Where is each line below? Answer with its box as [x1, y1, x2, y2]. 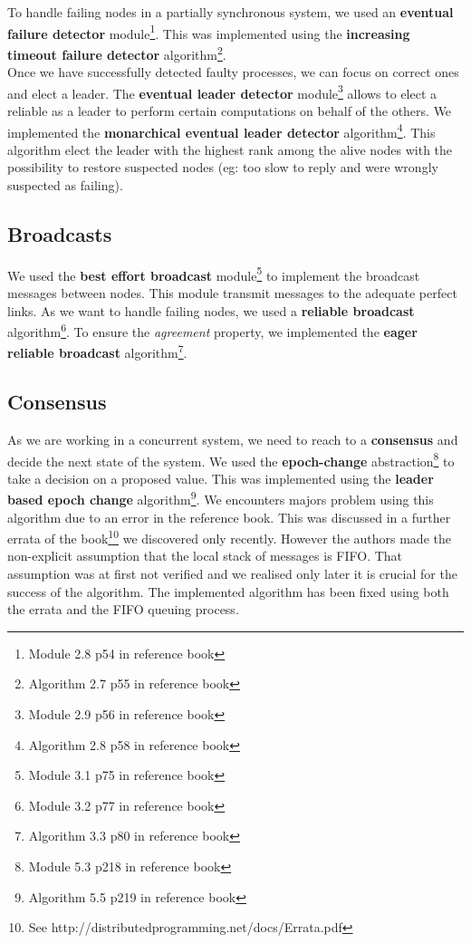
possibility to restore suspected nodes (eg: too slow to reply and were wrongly [7, 158, 438, 177]
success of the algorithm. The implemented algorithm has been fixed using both [7, 582, 449, 601]
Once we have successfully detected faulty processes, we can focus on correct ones [7, 63, 459, 82]
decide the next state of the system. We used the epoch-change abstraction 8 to [7, 448, 455, 470]
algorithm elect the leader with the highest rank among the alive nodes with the [7, 140, 453, 159]
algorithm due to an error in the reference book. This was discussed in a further [7, 507, 451, 526]
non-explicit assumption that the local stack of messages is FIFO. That [7, 546, 403, 565]
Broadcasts [7, 219, 112, 247]
